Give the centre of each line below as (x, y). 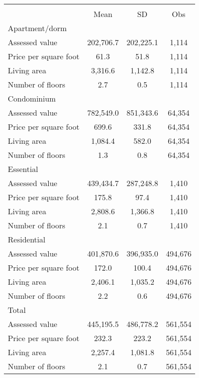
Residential (27, 239)
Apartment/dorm (37, 28)
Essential (23, 169)
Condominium (32, 98)
